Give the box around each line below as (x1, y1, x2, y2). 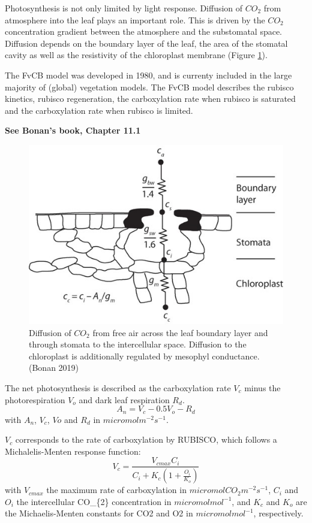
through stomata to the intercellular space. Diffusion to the (29, 338, 247, 350)
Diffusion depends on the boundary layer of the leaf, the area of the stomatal (5, 37, 288, 49)
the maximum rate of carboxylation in (46, 483, 187, 496)
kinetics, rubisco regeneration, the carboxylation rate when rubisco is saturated (5, 92, 296, 105)
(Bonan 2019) (29, 361, 79, 374)
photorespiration (5, 393, 65, 406)
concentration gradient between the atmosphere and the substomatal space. (5, 25, 283, 38)
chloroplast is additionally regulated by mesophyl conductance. (29, 349, 260, 362)
